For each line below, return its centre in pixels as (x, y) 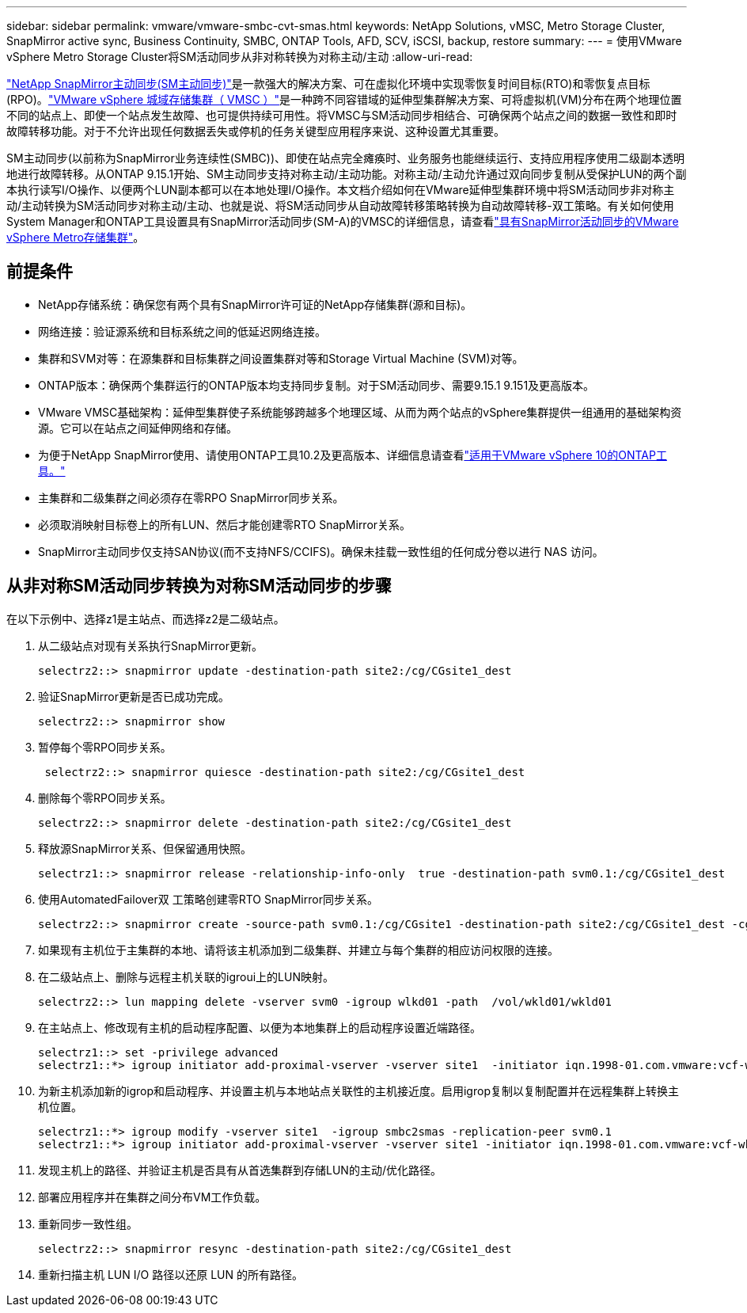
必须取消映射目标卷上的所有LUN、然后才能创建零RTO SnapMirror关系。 (225, 524)
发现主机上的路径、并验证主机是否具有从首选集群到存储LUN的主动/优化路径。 (240, 1170)
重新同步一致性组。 (88, 1224)
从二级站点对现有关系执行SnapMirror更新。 (150, 645)
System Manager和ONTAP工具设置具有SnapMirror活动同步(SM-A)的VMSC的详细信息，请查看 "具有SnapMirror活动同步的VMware (343, 221)
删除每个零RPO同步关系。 (105, 797)
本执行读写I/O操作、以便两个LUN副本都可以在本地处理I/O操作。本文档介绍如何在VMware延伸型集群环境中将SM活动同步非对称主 (341, 190)
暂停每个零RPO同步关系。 (105, 747)
